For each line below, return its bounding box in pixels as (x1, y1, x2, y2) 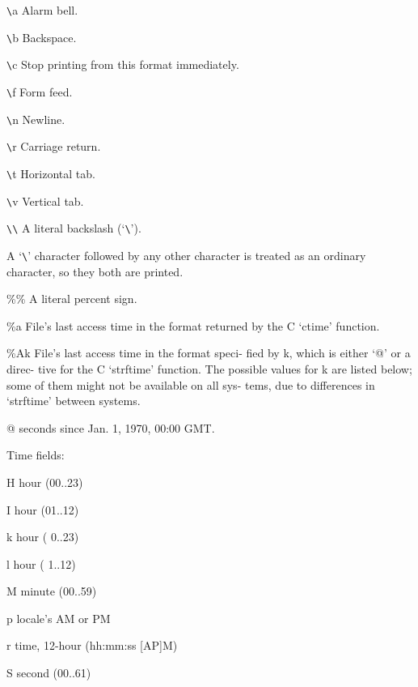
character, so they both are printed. (6, 262, 184, 279)
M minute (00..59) (6, 582, 97, 600)
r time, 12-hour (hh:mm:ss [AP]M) (6, 637, 178, 654)
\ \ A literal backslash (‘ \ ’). (6, 220, 141, 237)
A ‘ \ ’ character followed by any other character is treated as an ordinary (6, 246, 366, 263)
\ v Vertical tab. (6, 192, 84, 209)
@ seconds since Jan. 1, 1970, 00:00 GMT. (6, 419, 215, 436)
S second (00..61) (6, 664, 91, 681)
